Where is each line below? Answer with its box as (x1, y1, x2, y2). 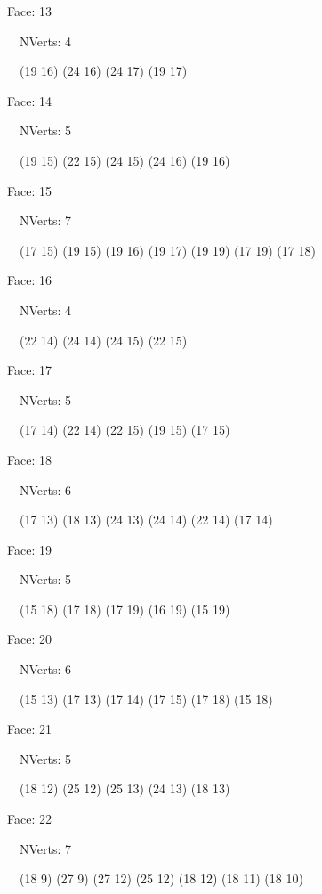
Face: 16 (7, 271, 52, 289)
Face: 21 (7, 719, 52, 738)
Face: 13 (7, 2, 52, 20)
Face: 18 (7, 450, 52, 468)
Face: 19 (7, 540, 52, 558)
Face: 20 (7, 630, 52, 648)
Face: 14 (7, 91, 52, 110)
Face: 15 (7, 181, 52, 199)
